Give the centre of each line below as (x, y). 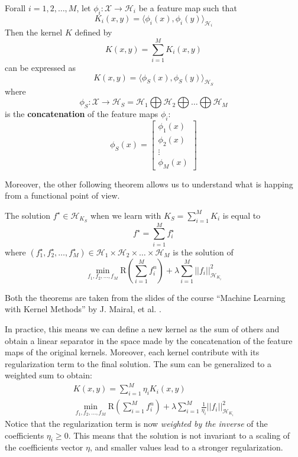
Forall (15, 8)
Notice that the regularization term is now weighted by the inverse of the (136, 424)
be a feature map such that (188, 8)
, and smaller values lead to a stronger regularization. (186, 447)
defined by (93, 32)
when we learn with (126, 215)
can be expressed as (41, 67)
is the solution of (203, 252)
